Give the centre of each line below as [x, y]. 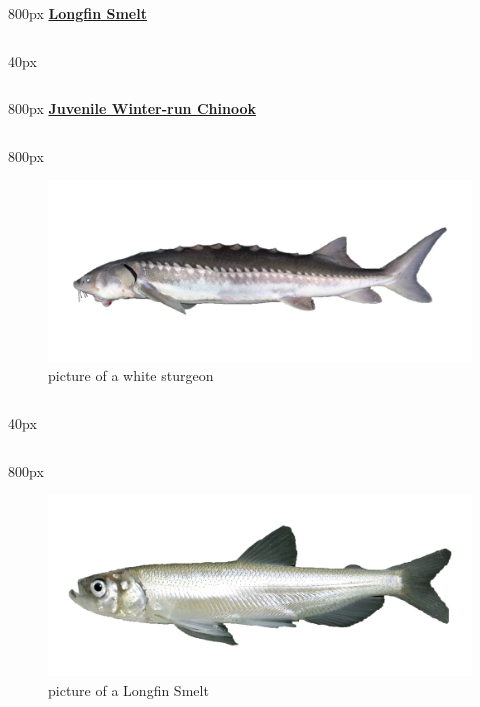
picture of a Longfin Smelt [128, 690]
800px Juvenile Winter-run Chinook [132, 108]
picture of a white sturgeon [131, 375]
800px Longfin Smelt [77, 13]
